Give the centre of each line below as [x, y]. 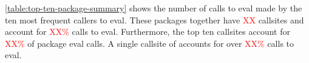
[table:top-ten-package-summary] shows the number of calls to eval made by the [154, 8]
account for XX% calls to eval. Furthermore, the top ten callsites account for [148, 31]
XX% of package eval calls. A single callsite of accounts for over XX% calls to [150, 43]
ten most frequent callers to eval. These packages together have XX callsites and [154, 19]
